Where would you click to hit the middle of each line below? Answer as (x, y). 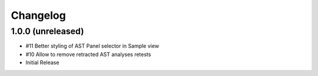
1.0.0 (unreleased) (47, 31)
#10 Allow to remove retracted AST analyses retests (88, 54)
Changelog (38, 15)
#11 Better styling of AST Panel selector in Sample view (92, 46)
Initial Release (42, 62)
